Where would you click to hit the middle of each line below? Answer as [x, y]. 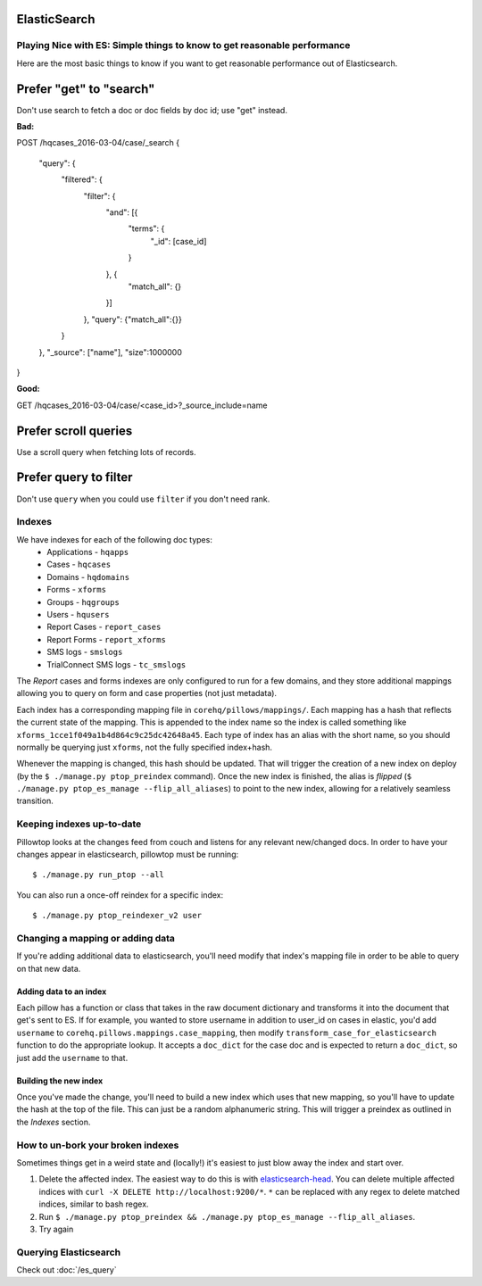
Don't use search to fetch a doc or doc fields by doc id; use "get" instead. [152, 110]
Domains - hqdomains [88, 577]
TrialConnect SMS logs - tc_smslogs [116, 664]
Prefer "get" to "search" [86, 89]
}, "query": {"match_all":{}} [133, 319]
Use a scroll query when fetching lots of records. [106, 452]
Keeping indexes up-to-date [79, 824]
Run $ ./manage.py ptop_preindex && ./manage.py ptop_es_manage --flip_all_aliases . [227, 1216]
